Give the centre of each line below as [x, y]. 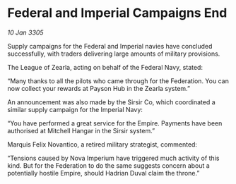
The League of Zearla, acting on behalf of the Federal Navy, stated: [105, 67]
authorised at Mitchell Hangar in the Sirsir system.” [81, 130]
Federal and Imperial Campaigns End [117, 13]
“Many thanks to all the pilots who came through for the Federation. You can [118, 81]
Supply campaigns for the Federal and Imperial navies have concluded [110, 46]
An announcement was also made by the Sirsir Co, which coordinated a [111, 102]
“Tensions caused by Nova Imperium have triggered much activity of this [113, 158]
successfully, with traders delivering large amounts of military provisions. [114, 54]
